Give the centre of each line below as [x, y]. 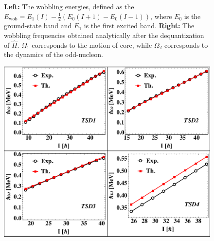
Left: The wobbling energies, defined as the [69, 6]
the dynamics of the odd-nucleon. [53, 54]
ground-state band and [38, 26]
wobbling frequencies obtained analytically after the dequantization [104, 35]
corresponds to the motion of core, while [92, 45]
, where [161, 16]
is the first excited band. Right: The [139, 26]
